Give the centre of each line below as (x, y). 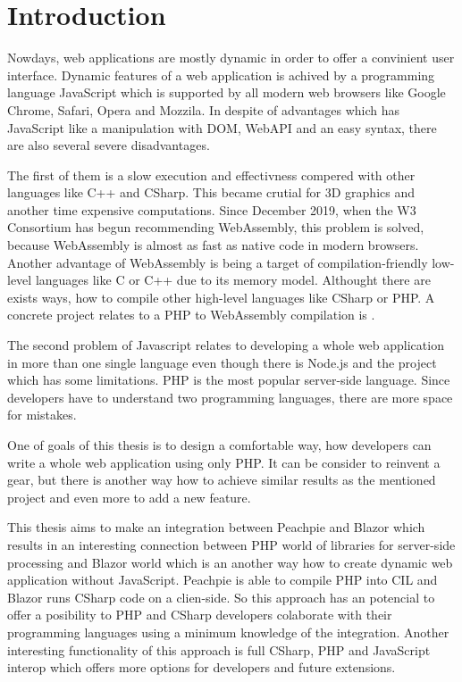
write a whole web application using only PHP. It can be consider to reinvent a (224, 462)
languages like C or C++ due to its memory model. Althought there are (233, 280)
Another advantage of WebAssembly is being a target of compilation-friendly (218, 262)
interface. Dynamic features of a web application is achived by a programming (221, 75)
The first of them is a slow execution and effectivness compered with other (211, 175)
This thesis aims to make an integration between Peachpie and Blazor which (216, 527)
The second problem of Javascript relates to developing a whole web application (226, 345)
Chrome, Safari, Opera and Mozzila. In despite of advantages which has (204, 109)
